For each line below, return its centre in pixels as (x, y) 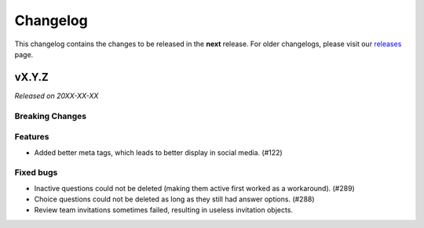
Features (32, 137)
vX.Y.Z (31, 77)
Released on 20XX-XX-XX (57, 96)
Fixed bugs (36, 172)
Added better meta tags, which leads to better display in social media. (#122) (158, 152)
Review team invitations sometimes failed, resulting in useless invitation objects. (164, 210)
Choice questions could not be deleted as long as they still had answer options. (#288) (174, 199)
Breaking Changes (51, 116)
